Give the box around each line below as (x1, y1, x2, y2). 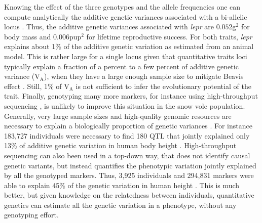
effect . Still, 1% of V (4, 80, 69, 91)
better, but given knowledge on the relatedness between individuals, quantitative (4, 190, 254, 200)
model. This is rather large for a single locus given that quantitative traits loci (4, 51, 247, 61)
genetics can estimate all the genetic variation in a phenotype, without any (4, 199, 237, 210)
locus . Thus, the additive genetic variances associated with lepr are (4, 21, 214, 32)
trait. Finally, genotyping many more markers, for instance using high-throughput (4, 91, 258, 101)
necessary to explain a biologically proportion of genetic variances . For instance (4, 120, 252, 131)
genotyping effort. (4, 209, 59, 220)
